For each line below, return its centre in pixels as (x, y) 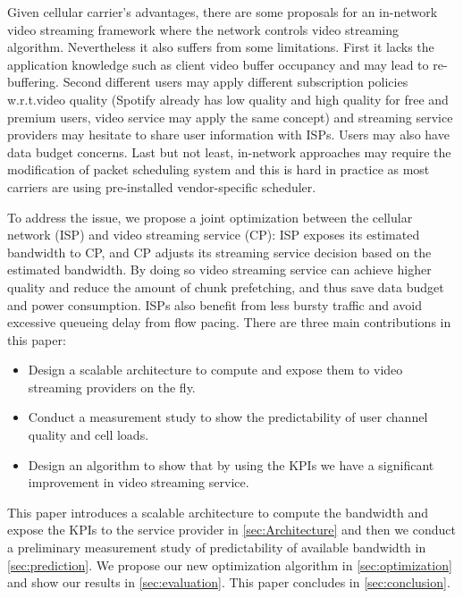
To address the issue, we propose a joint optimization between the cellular (210, 217)
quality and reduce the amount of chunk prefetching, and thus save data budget (226, 286)
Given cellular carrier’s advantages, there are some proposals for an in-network (223, 12)
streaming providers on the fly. (112, 387)
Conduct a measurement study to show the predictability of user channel (228, 417)
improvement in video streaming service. (139, 482)
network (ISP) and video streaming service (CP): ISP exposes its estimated (214, 235)
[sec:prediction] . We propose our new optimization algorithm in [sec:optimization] (230, 564)
